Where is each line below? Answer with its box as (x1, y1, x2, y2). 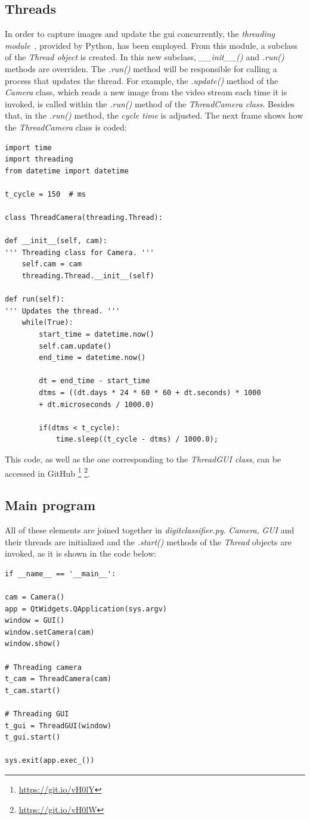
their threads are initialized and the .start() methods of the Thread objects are (5, 535, 292, 548)
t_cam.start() (5, 686, 61, 695)
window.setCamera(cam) (5, 628, 95, 636)
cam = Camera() (5, 593, 65, 601)
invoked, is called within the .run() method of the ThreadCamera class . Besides (5, 97, 295, 110)
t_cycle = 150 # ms (5, 190, 86, 198)
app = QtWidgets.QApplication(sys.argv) (5, 604, 168, 613)
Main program (5, 496, 96, 514)
